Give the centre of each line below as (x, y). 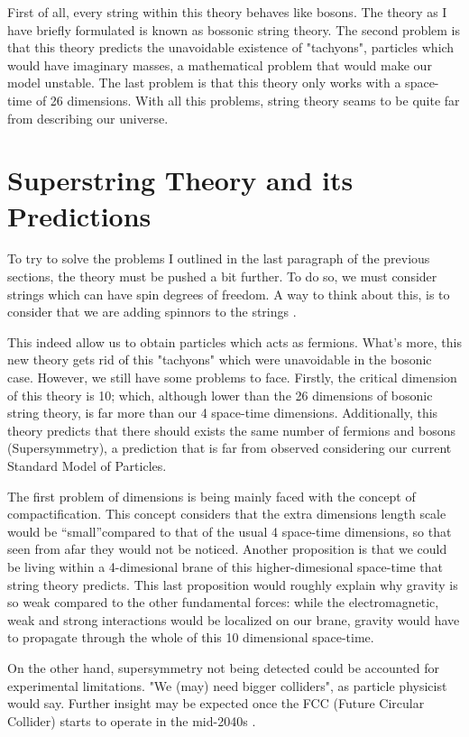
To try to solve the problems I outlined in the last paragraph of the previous (219, 258)
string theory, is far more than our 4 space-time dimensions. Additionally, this (223, 413)
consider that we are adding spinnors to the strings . (152, 312)
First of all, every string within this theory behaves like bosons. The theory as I (227, 12)
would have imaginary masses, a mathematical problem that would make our (220, 64)
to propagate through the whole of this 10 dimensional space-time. (191, 637)
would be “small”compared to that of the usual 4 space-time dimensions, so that (230, 531)
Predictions (79, 215)
